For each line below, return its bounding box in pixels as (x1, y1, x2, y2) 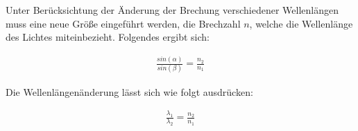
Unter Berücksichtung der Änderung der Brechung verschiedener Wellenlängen (6, 3, 339, 17)
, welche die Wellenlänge (249, 16, 353, 30)
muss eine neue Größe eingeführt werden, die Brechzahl (6, 16, 241, 30)
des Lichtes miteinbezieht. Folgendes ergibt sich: (6, 30, 210, 44)
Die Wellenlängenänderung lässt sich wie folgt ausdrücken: (6, 84, 253, 99)
